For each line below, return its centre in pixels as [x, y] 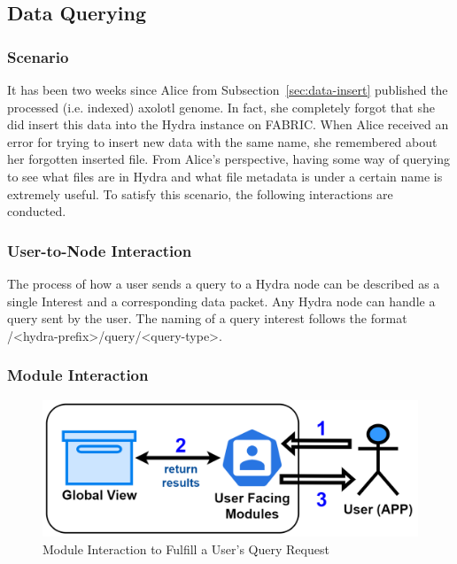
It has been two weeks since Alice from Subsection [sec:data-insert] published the [228, 89]
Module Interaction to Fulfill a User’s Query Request [186, 549]
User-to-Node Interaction [100, 250]
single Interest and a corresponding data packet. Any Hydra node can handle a [221, 301]
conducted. [37, 211]
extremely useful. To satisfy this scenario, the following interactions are [200, 193]
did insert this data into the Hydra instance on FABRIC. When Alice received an [228, 124]
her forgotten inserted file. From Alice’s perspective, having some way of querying [229, 159]
